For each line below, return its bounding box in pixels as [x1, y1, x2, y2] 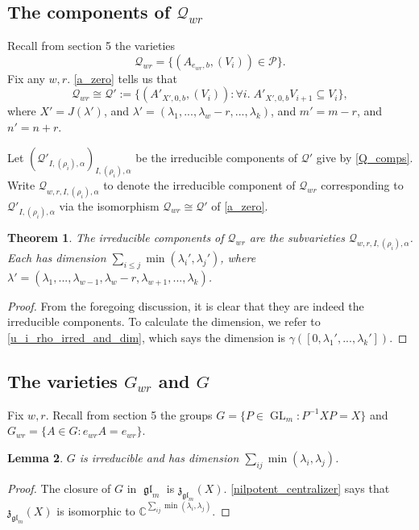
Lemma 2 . [7, 449, 64, 465]
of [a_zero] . [211, 197, 268, 214]
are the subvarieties [249, 228, 345, 245]
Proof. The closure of [7, 479, 111, 496]
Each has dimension [7, 249, 106, 265]
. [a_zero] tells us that [67, 69, 177, 86]
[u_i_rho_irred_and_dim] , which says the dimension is [7, 328, 286, 345]
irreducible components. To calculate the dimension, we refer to [7, 313, 321, 330]
